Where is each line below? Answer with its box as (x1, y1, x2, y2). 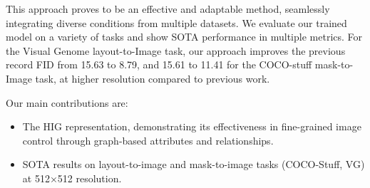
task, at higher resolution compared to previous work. (35, 70, 270, 85)
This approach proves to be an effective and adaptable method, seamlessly (6, 1, 330, 16)
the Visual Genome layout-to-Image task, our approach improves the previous (6, 43, 346, 58)
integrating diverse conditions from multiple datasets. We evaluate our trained (6, 15, 347, 30)
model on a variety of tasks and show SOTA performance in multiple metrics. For (6, 29, 363, 44)
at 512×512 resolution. (22, 170, 122, 185)
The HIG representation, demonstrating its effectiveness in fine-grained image (22, 119, 361, 134)
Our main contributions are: (6, 95, 128, 110)
